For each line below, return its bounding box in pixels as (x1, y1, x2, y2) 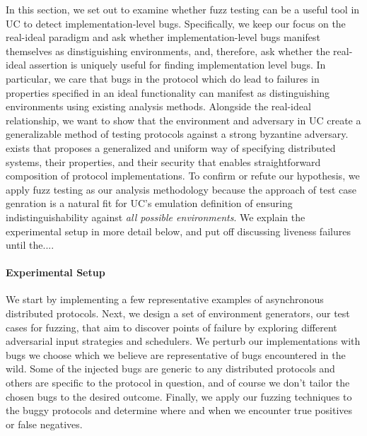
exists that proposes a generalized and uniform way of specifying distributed (6, 140, 336, 155)
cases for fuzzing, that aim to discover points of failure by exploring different (6, 319, 337, 334)
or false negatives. (6, 416, 83, 431)
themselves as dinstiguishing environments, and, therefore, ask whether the (6, 43, 330, 58)
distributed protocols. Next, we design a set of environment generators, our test (6, 306, 350, 321)
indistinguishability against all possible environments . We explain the (6, 209, 305, 224)
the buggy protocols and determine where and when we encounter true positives (6, 403, 353, 418)
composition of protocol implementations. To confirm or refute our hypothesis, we (6, 168, 360, 183)
